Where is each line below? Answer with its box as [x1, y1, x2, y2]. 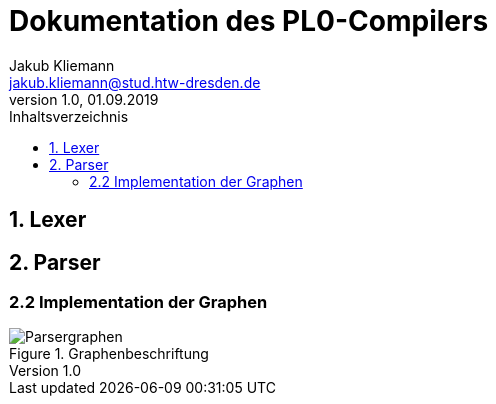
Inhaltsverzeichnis [9, 107, 129, 125]
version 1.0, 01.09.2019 [9, 90, 159, 108]
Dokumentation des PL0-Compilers [9, 4, 489, 38]
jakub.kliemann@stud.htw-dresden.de [9, 73, 261, 91]
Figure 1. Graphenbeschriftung [9, 345, 209, 363]
